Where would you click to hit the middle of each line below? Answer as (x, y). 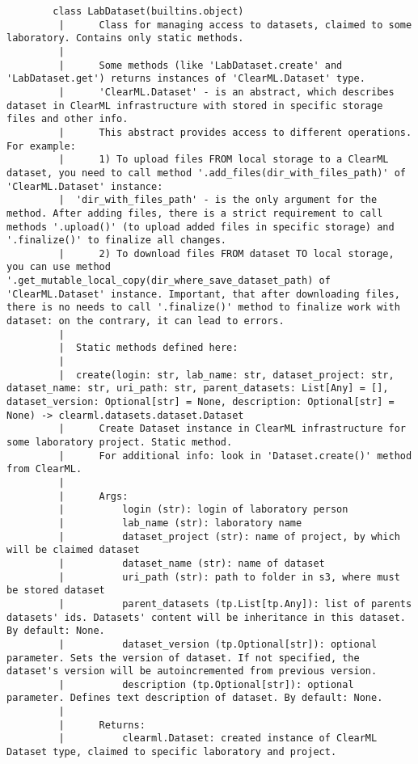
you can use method (59, 267)
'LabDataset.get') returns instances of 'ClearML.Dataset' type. (186, 79)
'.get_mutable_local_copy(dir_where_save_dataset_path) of (169, 281)
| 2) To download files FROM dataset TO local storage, (226, 253)
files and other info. (68, 119)
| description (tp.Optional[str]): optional (206, 684)
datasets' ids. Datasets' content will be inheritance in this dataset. (206, 617)
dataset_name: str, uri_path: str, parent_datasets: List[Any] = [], (198, 388)
